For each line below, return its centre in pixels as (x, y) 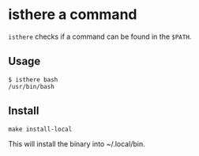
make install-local (40, 129)
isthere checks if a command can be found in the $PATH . (100, 36)
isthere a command (73, 15)
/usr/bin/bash (32, 86)
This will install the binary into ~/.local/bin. (77, 143)
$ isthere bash (33, 80)
